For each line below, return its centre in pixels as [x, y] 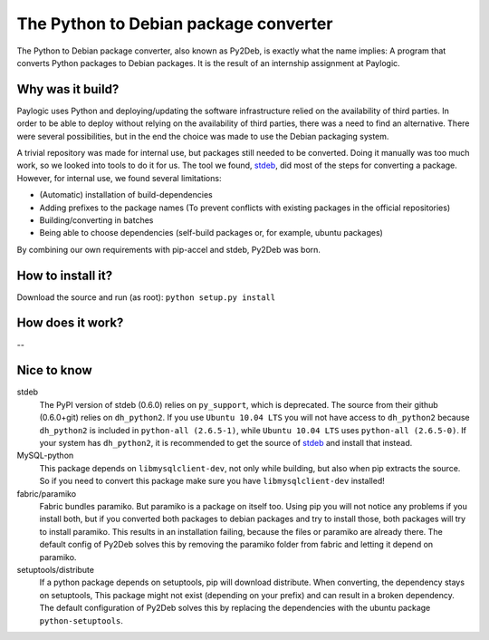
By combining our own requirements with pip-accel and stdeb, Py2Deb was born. [169, 249]
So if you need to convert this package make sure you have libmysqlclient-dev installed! [212, 481]
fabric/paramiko [47, 493]
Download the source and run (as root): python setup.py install [146, 297]
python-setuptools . [81, 620]
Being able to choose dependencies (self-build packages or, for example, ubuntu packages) [211, 233]
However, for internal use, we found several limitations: [119, 178]
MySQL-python [45, 456]
